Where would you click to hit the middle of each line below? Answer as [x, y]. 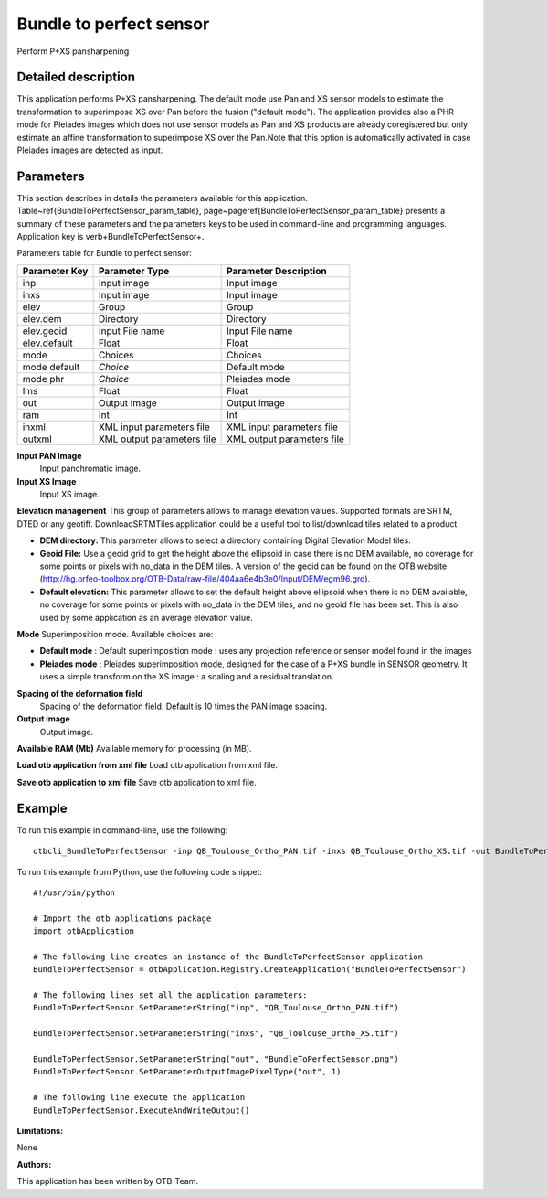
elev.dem [42, 318]
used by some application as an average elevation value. [146, 617]
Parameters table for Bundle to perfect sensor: [104, 253]
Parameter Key [55, 271]
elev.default [47, 343]
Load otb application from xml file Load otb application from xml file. [148, 765]
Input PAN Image [49, 455]
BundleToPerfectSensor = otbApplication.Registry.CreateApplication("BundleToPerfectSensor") [250, 970]
